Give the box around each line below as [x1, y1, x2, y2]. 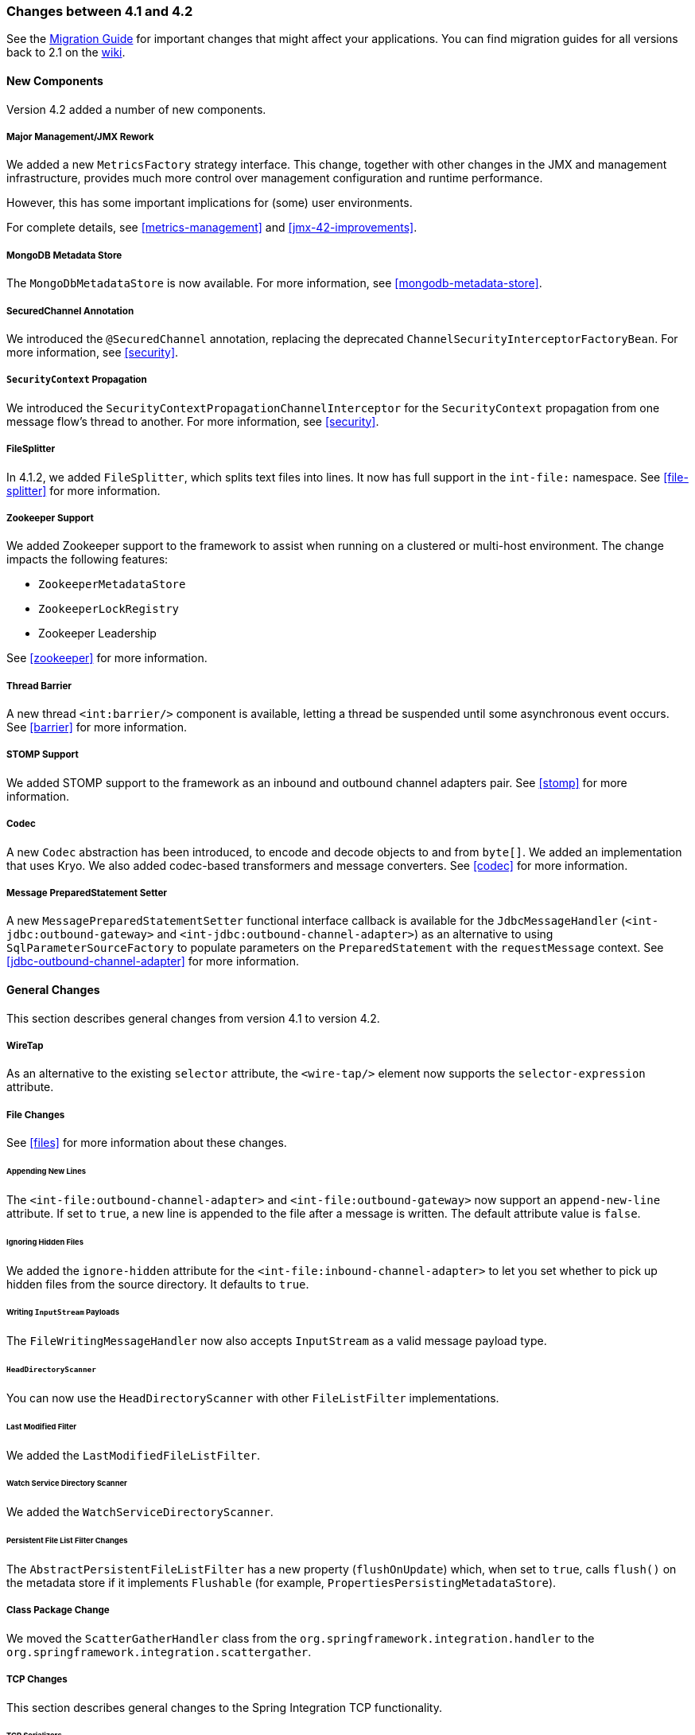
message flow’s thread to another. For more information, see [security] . [6, 414, 379, 428]
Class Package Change [6, 1604, 110, 1616]
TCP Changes [6, 1674, 68, 1686]
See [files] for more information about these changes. [6, 1136, 287, 1150]
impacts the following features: [6, 552, 169, 567]
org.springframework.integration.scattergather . [6, 1644, 312, 1659]
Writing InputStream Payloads [6, 1308, 119, 1317]
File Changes [6, 1109, 65, 1121]
